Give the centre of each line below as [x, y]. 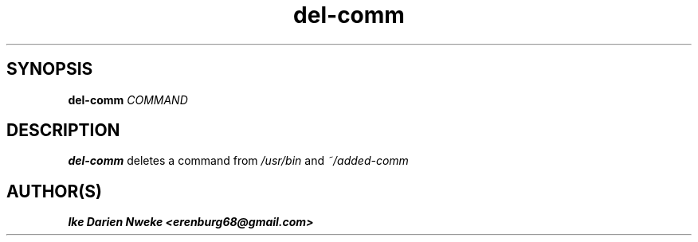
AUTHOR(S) [54, 191]
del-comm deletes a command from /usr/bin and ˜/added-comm [238, 161]
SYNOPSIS [50, 69]
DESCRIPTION [63, 131]
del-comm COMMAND [128, 100]
